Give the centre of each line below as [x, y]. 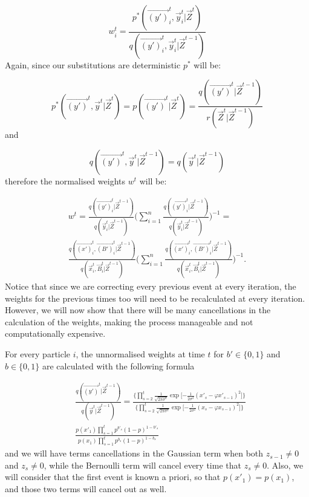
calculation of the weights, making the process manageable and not [129, 321]
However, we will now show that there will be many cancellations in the [138, 310]
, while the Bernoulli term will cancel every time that [142, 465]
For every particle [38, 354]
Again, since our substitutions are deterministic [93, 64]
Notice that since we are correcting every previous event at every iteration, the [151, 286]
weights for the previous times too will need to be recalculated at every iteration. [155, 298]
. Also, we [285, 465]
